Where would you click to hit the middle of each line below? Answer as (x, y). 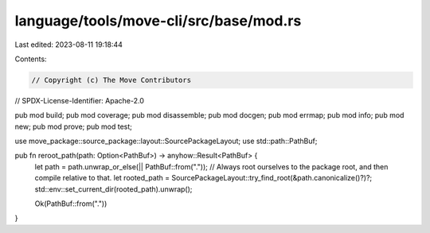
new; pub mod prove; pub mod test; (74, 126)
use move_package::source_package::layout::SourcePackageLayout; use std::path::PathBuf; (166, 141)
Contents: (31, 59)
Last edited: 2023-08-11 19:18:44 (69, 45)
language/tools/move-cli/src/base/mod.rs (158, 21)
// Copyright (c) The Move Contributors (111, 80)
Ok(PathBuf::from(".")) (71, 204)
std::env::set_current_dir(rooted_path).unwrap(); (113, 189)
